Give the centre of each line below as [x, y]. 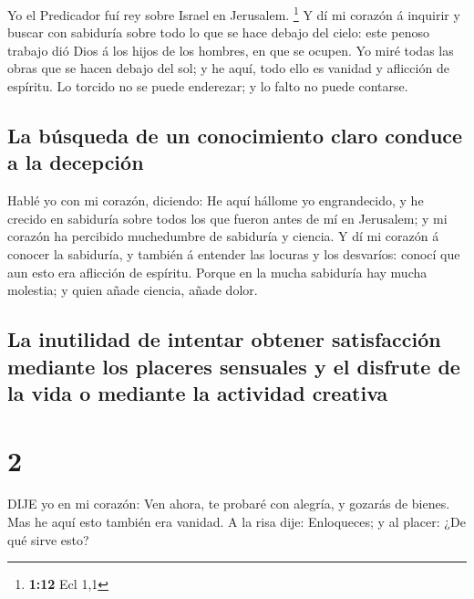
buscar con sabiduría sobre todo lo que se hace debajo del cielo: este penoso [218, 32]
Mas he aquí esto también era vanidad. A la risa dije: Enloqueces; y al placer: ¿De [237, 522]
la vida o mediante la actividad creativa [198, 392]
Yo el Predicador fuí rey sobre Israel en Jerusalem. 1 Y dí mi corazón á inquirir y [234, 13]
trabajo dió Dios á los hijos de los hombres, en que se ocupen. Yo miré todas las [231, 50]
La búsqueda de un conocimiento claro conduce [235, 136]
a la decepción [76, 162]
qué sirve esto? [48, 539]
